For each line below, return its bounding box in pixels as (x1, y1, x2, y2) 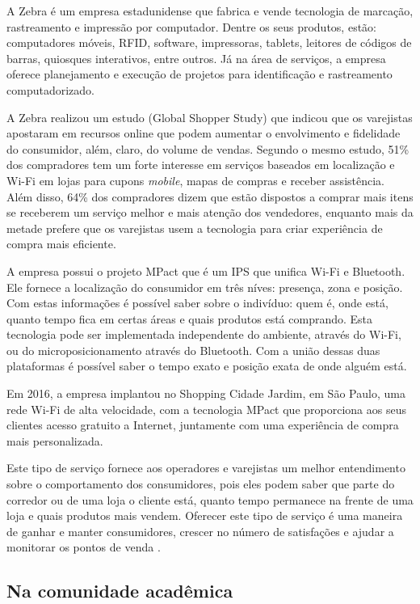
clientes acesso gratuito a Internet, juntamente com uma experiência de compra (6, 416, 399, 433)
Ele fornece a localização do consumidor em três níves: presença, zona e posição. (6, 278, 403, 295)
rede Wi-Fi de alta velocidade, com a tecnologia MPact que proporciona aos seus (6, 400, 406, 417)
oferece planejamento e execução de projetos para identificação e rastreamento (6, 65, 393, 82)
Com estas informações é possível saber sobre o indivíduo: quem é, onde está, (6, 294, 388, 311)
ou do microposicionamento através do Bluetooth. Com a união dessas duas (6, 341, 380, 358)
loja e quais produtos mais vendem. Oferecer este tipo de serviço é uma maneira (6, 507, 403, 524)
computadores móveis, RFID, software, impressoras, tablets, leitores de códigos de (6, 34, 412, 51)
